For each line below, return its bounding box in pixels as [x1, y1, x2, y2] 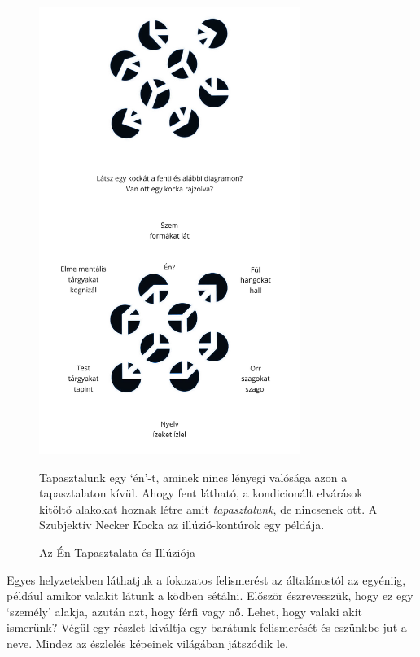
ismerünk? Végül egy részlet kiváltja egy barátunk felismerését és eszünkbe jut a [7, 619, 407, 636]
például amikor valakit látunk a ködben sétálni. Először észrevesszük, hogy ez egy [7, 587, 413, 604]
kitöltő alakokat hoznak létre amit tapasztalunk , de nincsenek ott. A [39, 500, 378, 517]
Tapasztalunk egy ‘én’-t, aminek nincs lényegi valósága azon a [39, 468, 348, 485]
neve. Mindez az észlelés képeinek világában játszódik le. [7, 635, 288, 652]
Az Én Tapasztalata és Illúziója [39, 544, 196, 561]
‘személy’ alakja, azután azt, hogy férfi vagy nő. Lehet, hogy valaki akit [7, 602, 363, 620]
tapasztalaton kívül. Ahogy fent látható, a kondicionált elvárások [39, 484, 363, 502]
